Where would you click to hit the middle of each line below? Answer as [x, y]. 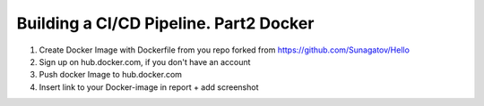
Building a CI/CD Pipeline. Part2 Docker [165, 23]
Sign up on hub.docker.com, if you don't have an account [145, 61]
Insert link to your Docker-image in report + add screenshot [149, 87]
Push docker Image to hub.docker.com [111, 75]
